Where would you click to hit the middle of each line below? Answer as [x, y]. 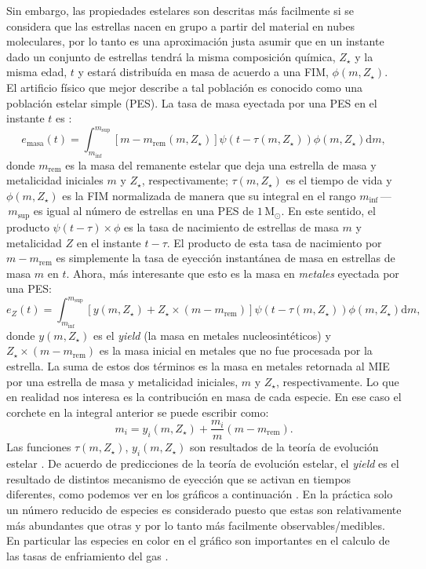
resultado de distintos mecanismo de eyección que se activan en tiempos [179, 478]
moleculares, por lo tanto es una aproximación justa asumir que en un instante [195, 41]
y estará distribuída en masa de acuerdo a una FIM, [203, 72]
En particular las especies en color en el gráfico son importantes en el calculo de [198, 540]
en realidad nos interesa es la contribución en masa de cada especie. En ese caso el [204, 397]
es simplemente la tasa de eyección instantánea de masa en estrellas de [226, 258]
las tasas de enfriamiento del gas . [87, 555]
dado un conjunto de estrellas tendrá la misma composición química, [171, 56]
